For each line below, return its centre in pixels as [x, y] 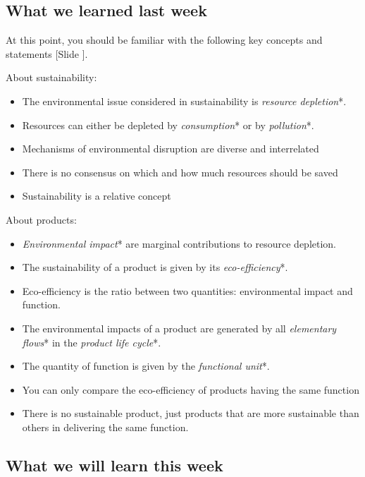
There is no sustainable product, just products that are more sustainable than [191, 413]
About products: [41, 219]
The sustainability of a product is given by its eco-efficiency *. [155, 267]
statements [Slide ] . [47, 53]
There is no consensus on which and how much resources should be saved [180, 172]
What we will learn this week [115, 465]
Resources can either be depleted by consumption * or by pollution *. [168, 125]
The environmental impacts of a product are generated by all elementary [179, 328]
